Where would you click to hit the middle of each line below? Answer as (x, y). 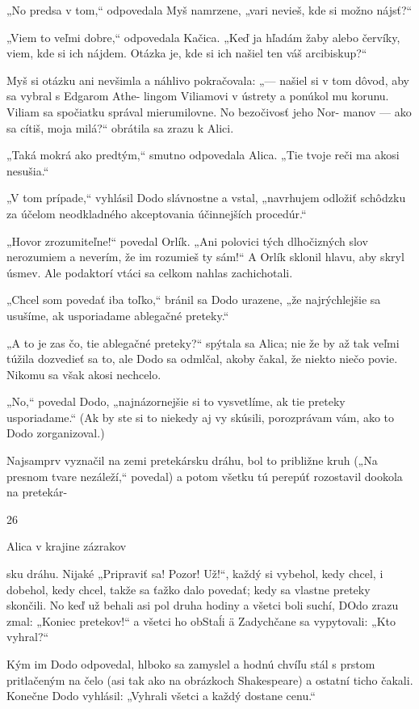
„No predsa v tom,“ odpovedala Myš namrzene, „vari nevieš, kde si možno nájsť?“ (209, 10)
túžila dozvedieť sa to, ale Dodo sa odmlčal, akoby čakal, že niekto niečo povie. (202, 359)
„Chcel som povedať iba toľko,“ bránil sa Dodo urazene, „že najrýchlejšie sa (194, 300)
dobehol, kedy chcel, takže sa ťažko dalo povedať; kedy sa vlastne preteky (189, 589)
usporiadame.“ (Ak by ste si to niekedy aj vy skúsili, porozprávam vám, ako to (200, 417)
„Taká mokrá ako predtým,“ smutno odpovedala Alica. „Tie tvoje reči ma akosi (203, 155)
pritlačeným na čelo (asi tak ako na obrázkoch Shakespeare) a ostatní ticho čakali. (210, 679)
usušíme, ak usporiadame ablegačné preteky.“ (118, 315)
